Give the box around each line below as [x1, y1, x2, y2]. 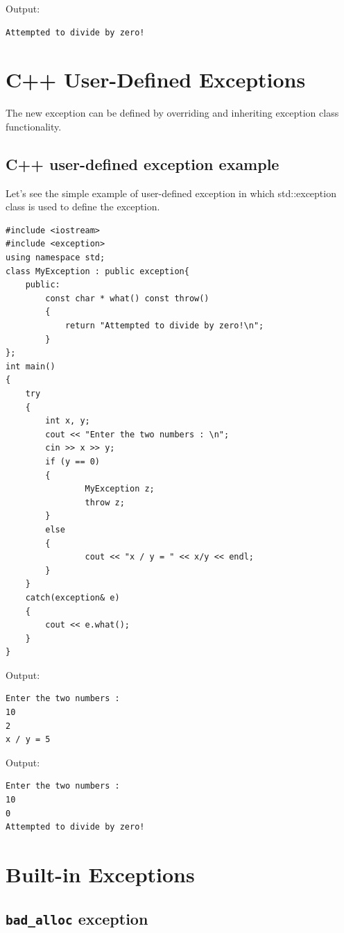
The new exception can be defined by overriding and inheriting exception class [6, 106, 339, 120]
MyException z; [85, 484, 155, 494]
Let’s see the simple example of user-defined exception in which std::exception [6, 185, 336, 200]
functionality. [6, 119, 62, 133]
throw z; [85, 497, 125, 507]
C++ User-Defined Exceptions [6, 65, 306, 94]
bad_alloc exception [6, 907, 148, 929]
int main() [6, 361, 55, 371]
